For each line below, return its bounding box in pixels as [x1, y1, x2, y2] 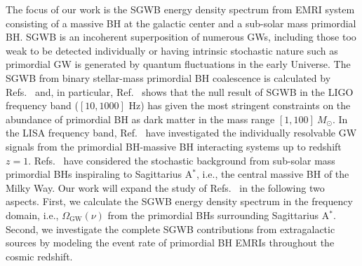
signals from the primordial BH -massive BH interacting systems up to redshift [6, 139, 342, 153]
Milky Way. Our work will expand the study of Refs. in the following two [6, 180, 325, 195]
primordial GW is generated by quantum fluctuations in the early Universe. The [6, 57, 351, 71]
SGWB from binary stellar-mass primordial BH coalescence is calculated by [6, 70, 331, 85]
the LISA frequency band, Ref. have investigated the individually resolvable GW [6, 125, 357, 140]
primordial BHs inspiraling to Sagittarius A [6, 167, 193, 181]
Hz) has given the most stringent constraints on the [128, 98, 351, 113]
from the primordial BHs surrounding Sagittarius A [107, 207, 330, 222]
